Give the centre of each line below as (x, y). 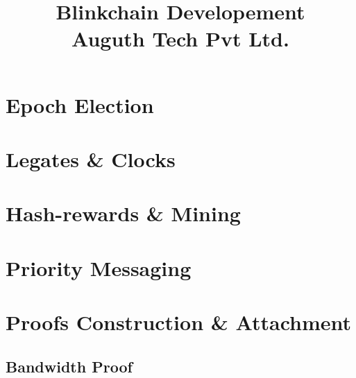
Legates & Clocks (91, 158)
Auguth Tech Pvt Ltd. (180, 38)
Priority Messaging (99, 267)
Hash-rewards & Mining (123, 213)
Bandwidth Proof (69, 366)
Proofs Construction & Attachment (179, 322)
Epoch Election (80, 104)
